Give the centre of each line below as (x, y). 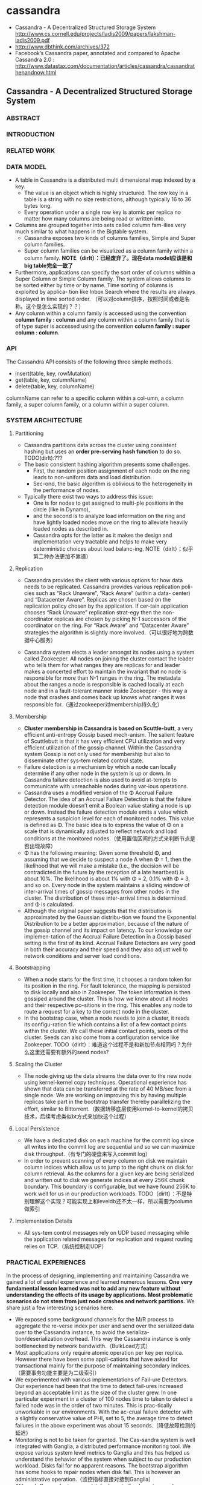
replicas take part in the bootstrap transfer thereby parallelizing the (107, 1101)
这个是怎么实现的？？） (55, 307)
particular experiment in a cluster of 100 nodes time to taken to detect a (104, 1399)
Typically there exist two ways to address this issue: (89, 496)
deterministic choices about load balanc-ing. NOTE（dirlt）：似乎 (113, 548)
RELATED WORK (31, 151)
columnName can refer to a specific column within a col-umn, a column (95, 398)
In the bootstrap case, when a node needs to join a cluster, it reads (107, 1018)
